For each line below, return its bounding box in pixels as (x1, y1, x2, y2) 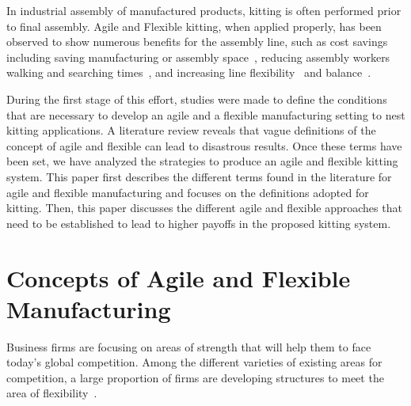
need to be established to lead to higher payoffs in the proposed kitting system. (6, 214, 391, 231)
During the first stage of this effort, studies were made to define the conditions (6, 90, 387, 107)
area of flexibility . (6, 385, 97, 401)
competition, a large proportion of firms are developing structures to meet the (6, 369, 384, 385)
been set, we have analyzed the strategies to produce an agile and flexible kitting (6, 153, 398, 169)
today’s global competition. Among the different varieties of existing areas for (6, 354, 382, 370)
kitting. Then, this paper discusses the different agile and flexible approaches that (6, 199, 402, 216)
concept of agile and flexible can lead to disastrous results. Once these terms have (6, 137, 402, 154)
